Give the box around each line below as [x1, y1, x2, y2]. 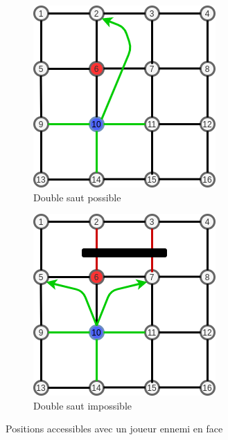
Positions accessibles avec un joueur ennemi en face [6, 421, 223, 436]
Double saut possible [33, 190, 121, 204]
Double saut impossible [33, 398, 132, 412]
